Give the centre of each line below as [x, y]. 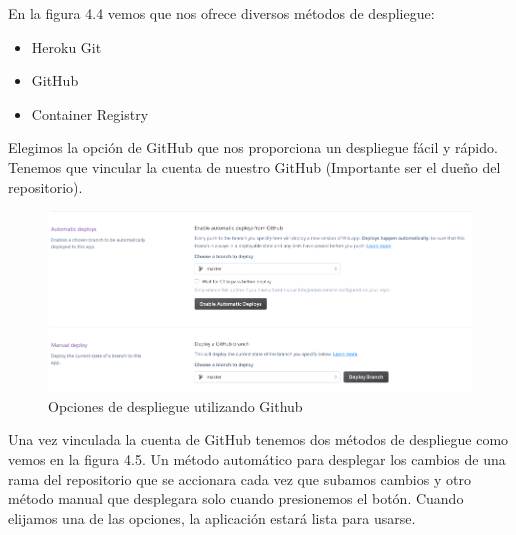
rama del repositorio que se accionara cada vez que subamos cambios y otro [239, 478]
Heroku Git [66, 46]
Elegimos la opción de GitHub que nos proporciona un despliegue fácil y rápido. [253, 147]
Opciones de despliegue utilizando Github [175, 405]
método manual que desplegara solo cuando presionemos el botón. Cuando [236, 498]
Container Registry [90, 113]
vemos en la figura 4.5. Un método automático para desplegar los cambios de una [257, 458]
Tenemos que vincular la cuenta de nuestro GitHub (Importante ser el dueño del [254, 166]
